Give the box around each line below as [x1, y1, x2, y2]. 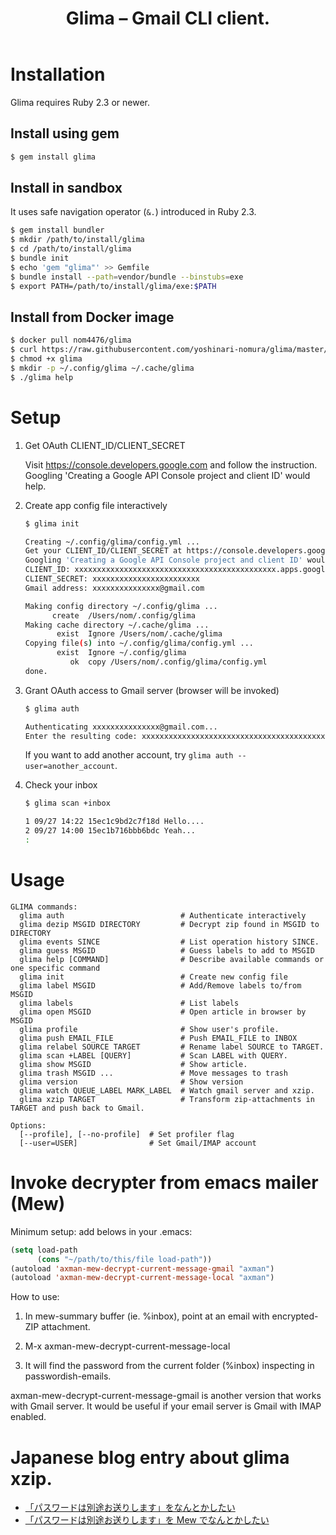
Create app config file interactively [24, 499, 168, 511]
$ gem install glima [10, 152, 97, 162]
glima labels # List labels [19, 998, 240, 1008]
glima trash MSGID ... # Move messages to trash [19, 1068, 288, 1078]
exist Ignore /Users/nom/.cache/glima [56, 629, 223, 639]
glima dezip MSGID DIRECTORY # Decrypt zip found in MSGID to [19, 919, 320, 929]
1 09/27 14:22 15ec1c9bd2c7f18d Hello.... [24, 817, 205, 827]
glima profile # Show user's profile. [19, 1024, 280, 1034]
